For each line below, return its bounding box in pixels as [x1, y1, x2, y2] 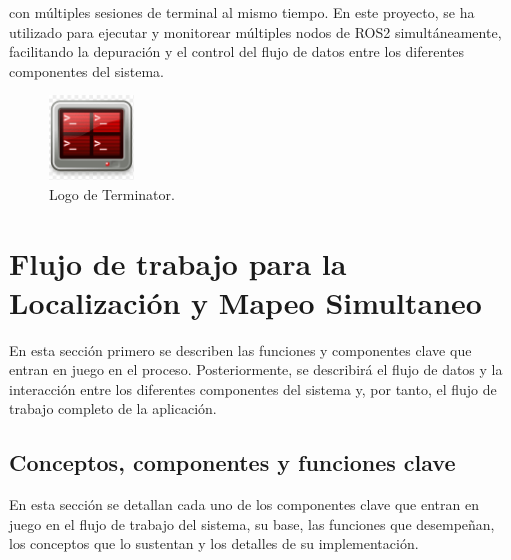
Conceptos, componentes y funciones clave [9, 447, 456, 478]
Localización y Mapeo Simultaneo [9, 281, 482, 322]
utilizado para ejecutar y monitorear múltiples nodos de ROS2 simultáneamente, [9, 21, 502, 42]
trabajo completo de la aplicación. [9, 398, 217, 419]
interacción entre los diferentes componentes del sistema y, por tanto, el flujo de [9, 378, 497, 399]
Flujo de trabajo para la [9, 242, 347, 283]
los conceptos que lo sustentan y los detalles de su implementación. [9, 533, 419, 554]
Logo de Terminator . [49, 183, 175, 204]
